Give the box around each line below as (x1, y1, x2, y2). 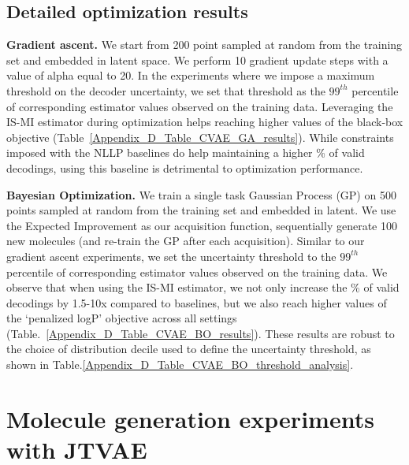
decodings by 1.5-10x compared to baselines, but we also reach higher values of (6, 294, 387, 311)
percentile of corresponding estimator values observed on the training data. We (6, 263, 388, 280)
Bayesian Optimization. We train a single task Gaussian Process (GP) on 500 (6, 186, 396, 203)
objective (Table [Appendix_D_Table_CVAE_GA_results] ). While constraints (6, 128, 394, 145)
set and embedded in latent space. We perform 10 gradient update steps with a (6, 51, 389, 68)
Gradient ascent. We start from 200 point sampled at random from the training (6, 36, 403, 53)
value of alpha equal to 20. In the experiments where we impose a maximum (6, 67, 375, 84)
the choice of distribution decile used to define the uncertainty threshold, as (6, 340, 371, 357)
